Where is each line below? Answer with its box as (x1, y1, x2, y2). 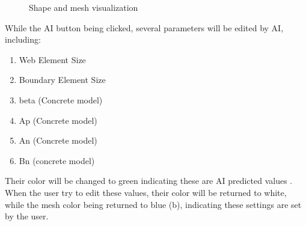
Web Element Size (19, 53, 86, 66)
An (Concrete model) (19, 134, 97, 147)
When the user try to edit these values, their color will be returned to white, (5, 186, 287, 198)
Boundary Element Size (19, 73, 106, 86)
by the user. (5, 210, 49, 222)
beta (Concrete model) (19, 93, 103, 106)
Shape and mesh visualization (29, 1, 138, 13)
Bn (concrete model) (19, 154, 95, 166)
